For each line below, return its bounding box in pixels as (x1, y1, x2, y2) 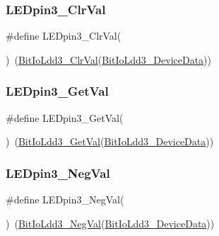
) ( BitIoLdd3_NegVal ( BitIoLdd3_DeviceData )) (6, 215, 215, 230)
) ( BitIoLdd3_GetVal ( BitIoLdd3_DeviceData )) (6, 134, 214, 149)
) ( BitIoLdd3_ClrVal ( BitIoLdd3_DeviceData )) (6, 52, 212, 67)
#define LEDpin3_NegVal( (6, 192, 124, 207)
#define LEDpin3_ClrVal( (6, 28, 122, 43)
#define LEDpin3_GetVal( (6, 110, 124, 125)
